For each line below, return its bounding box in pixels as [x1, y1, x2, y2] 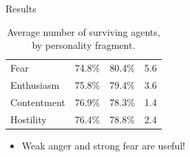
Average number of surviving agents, [7, 24, 160, 39]
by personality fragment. [32, 38, 136, 52]
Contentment [10, 94, 65, 109]
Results [6, 1, 36, 15]
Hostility [10, 112, 47, 126]
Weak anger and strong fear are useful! [21, 138, 185, 152]
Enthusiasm [10, 77, 60, 92]
